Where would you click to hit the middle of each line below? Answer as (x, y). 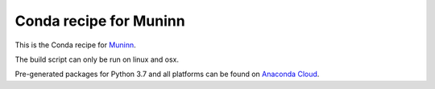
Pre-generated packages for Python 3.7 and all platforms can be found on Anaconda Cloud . (167, 74)
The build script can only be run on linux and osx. (97, 59)
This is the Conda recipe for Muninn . (75, 45)
